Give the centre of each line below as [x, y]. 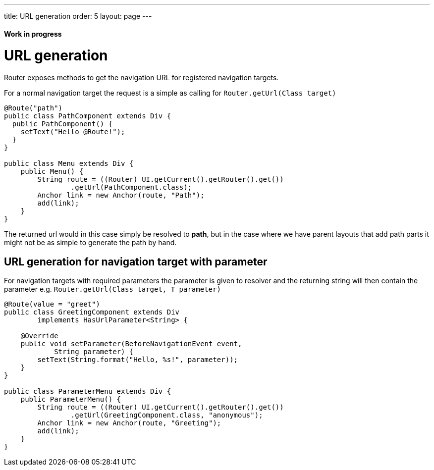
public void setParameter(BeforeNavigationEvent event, [131, 343]
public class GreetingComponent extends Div [92, 312]
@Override [39, 336]
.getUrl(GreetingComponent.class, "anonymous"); [167, 415]
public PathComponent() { [62, 124]
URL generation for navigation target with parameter [136, 261]
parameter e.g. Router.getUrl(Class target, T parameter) [112, 289]
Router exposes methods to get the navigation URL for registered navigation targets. [141, 78]
